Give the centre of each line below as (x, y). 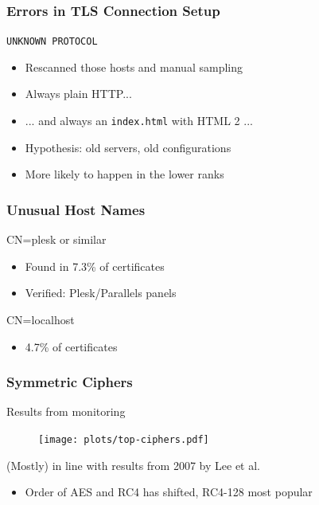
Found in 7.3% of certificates (95, 266)
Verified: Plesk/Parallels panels (101, 293)
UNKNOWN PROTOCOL (52, 42)
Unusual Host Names (76, 209)
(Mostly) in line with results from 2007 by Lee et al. (133, 465)
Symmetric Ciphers (70, 382)
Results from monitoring (66, 411)
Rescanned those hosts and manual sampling (134, 67)
